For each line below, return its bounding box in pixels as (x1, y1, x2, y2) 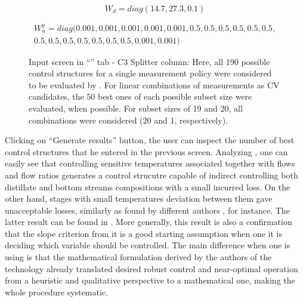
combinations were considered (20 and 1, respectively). (29, 113, 228, 126)
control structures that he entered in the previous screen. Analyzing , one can (5, 145, 288, 158)
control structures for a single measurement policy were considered (29, 67, 272, 79)
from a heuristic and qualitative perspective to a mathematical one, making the (5, 274, 295, 286)
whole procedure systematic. (5, 285, 108, 298)
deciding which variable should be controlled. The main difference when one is (5, 239, 290, 251)
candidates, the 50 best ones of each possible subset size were (29, 90, 252, 103)
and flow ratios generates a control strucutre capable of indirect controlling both (5, 168, 298, 181)
